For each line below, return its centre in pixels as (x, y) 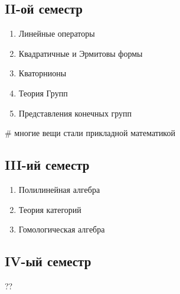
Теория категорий (50, 209)
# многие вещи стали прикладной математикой (90, 133)
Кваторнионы (42, 73)
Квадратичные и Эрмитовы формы (81, 53)
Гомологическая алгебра (62, 229)
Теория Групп (43, 93)
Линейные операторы (57, 33)
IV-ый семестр (48, 261)
